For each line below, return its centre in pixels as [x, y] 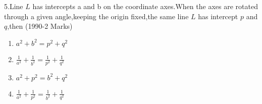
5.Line [14, 6]
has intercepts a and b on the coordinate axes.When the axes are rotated [145, 6]
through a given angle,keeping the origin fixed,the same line [96, 16]
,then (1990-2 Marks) [40, 26]
